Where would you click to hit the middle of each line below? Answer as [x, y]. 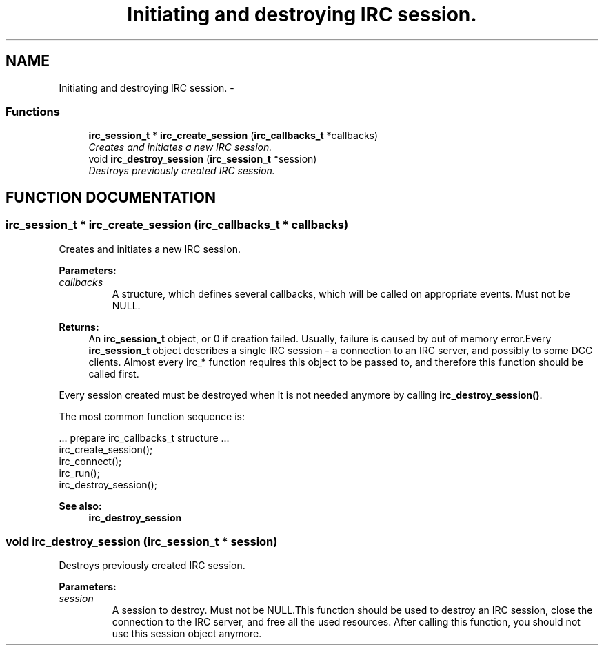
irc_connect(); [90, 461]
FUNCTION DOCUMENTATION [111, 197]
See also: [80, 506]
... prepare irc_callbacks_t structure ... [144, 437]
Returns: [79, 327]
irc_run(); [79, 473]
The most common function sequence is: [152, 416]
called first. [114, 373]
